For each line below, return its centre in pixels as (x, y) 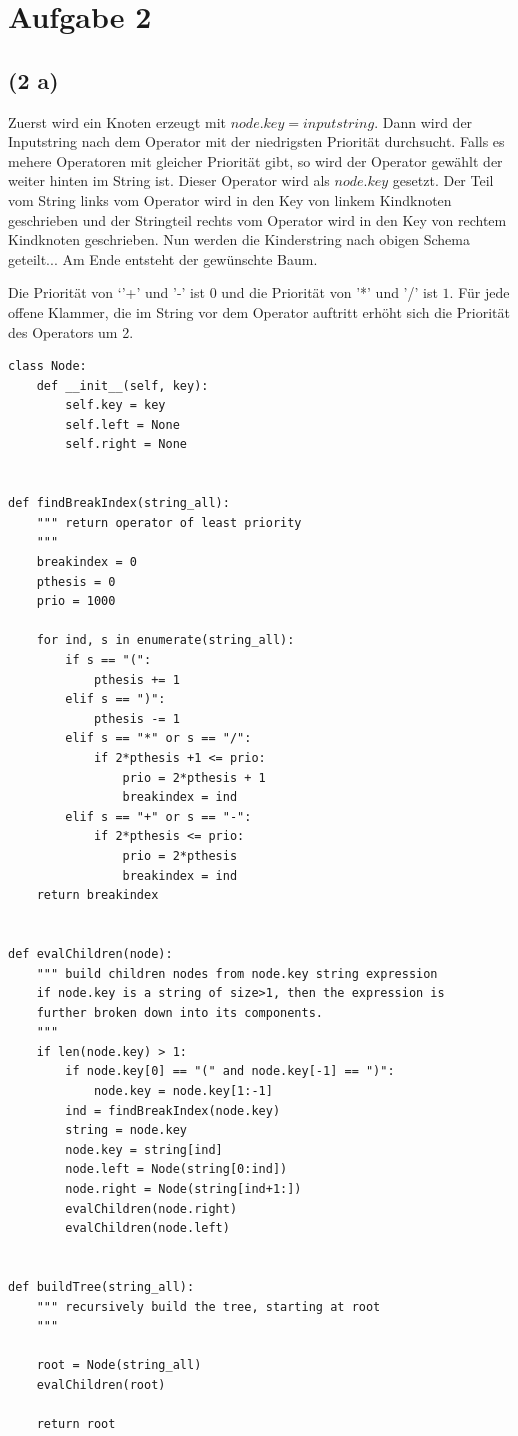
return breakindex (97, 895)
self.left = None (122, 424)
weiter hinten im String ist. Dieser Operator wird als (169, 180)
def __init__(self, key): (122, 385)
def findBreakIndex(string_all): (119, 503)
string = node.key (126, 1130)
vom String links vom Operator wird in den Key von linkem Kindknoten (230, 199)
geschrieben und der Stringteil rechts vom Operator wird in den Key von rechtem (257, 219)
